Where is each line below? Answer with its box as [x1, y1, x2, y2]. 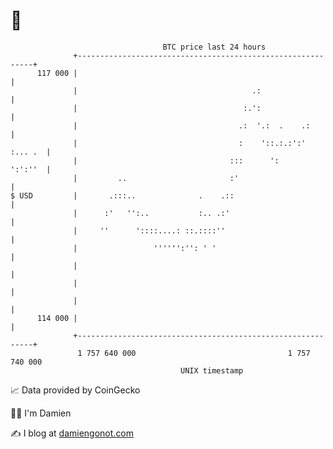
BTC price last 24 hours [162, 42, 267, 52]
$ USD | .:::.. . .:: [10, 190, 235, 201]
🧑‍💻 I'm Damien [10, 407, 72, 419]
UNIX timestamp [180, 365, 244, 376]
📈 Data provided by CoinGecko [10, 384, 141, 396]
